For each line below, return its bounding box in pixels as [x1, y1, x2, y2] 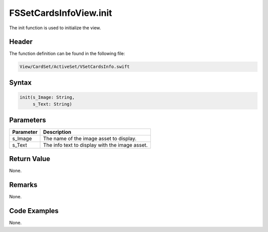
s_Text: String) [32, 102, 72, 107]
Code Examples [9, 207, 59, 215]
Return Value [9, 155, 51, 163]
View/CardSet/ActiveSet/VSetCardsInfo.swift [19, 64, 130, 69]
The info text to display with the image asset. [43, 141, 148, 148]
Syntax [9, 78, 32, 87]
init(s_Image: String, [19, 95, 75, 100]
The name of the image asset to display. [43, 135, 136, 142]
